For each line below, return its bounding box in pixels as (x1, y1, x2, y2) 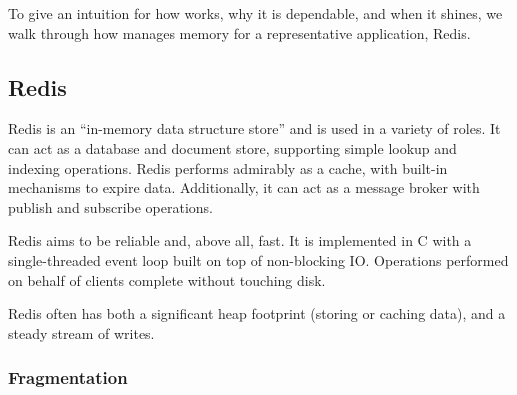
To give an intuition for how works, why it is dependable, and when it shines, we (8, 3, 503, 23)
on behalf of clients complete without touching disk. (8, 269, 326, 290)
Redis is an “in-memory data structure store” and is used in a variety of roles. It (8, 118, 501, 139)
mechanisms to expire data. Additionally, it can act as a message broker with (8, 177, 480, 198)
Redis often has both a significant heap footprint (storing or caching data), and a (8, 303, 506, 324)
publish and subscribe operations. (8, 196, 213, 217)
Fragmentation (8, 365, 128, 390)
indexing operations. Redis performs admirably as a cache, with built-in (8, 157, 448, 178)
